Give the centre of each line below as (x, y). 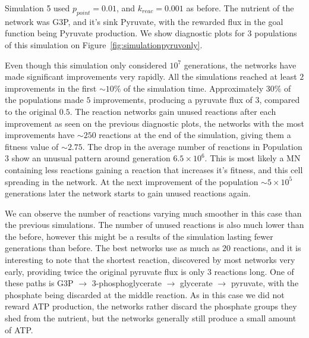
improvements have (40, 135)
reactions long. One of (254, 271)
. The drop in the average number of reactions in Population (192, 146)
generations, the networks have (240, 65)
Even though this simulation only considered (86, 65)
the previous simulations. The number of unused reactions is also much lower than (154, 225)
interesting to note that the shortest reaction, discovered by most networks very (150, 260)
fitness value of (32, 146)
